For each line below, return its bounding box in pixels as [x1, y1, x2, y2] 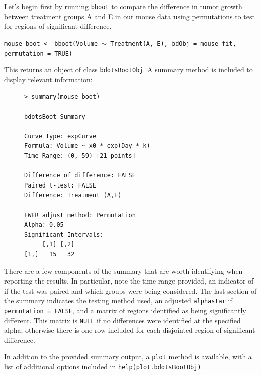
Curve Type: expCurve [24, 132, 97, 140]
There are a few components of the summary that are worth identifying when [4, 265, 243, 276]
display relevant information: [4, 74, 93, 84]
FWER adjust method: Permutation [24, 211, 136, 219]
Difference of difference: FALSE [24, 172, 136, 179]
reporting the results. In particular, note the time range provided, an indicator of [4, 275, 254, 286]
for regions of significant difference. [4, 21, 112, 31]
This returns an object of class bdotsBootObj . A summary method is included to [4, 64, 253, 75]
